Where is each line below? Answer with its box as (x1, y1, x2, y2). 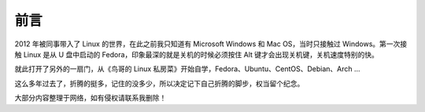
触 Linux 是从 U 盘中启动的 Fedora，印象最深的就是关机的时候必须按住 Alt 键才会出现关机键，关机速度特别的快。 (14, 49, 379, 59)
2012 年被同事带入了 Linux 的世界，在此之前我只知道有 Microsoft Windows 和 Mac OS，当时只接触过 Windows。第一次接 (14, 39, 408, 49)
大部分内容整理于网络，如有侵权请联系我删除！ (14, 93, 167, 103)
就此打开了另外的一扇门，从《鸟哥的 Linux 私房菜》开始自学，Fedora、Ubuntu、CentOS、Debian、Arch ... (14, 64, 361, 74)
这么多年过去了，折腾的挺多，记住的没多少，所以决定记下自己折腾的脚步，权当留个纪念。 (14, 78, 305, 88)
